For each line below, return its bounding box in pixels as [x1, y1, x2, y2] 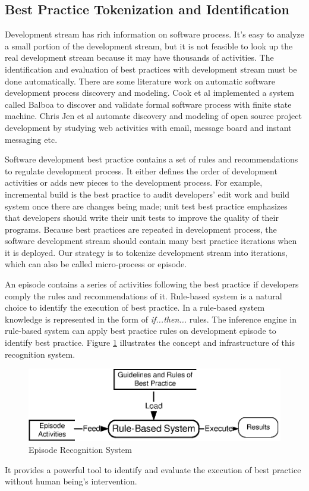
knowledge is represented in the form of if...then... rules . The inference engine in [5, 312, 297, 325]
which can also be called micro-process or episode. [5, 258, 187, 270]
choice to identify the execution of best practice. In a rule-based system [5, 301, 265, 314]
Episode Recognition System [29, 443, 132, 455]
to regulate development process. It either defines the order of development [5, 164, 278, 177]
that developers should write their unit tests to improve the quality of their [5, 211, 279, 224]
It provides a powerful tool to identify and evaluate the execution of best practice [5, 463, 301, 476]
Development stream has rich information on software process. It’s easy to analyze [5, 28, 304, 40]
